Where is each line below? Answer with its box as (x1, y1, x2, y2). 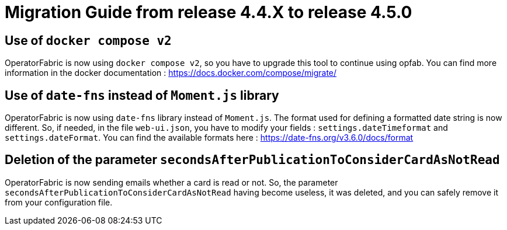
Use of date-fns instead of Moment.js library (5, 88, 279, 103)
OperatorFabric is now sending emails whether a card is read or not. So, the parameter (5, 177, 338, 187)
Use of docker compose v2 (5, 33, 172, 48)
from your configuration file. (5, 197, 113, 207)
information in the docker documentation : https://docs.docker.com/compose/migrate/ (5, 68, 337, 78)
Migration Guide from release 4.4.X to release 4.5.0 (5, 2, 412, 22)
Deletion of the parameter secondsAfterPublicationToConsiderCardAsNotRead (5, 152, 500, 168)
